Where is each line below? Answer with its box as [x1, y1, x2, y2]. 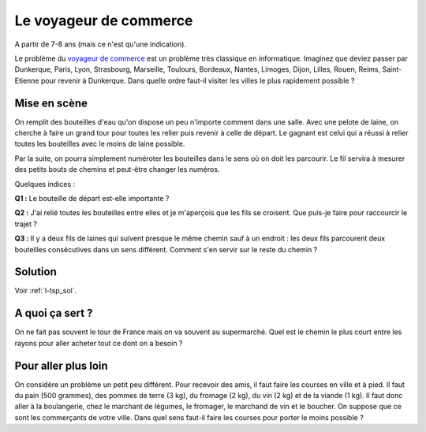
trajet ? [14, 219, 37, 229]
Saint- [382, 65, 402, 74]
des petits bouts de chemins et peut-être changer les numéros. [14, 165, 220, 174]
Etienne [14, 76, 39, 85]
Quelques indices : [14, 179, 76, 188]
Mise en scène [14, 96, 88, 110]
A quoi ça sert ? [14, 307, 93, 320]
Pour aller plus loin [14, 359, 108, 372]
